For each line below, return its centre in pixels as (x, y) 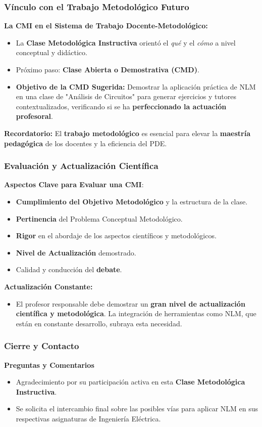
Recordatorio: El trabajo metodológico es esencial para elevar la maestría (127, 133)
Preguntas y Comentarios (49, 365)
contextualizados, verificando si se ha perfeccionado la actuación (121, 106)
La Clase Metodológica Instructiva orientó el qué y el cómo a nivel (126, 42)
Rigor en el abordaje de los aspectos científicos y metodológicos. (116, 236)
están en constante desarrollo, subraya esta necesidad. (99, 323)
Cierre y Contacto (42, 346)
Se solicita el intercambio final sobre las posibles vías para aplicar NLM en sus (137, 409)
